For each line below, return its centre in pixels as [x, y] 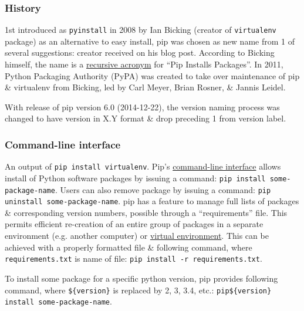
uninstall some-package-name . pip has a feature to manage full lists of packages [152, 201]
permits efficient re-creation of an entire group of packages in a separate [134, 224]
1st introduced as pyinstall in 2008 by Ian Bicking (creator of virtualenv [141, 30]
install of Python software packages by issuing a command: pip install [135, 178]
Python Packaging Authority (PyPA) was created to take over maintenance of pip [152, 75]
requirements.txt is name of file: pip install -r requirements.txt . [134, 258]
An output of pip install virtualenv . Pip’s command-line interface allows [143, 166]
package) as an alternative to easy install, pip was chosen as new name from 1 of [150, 41]
